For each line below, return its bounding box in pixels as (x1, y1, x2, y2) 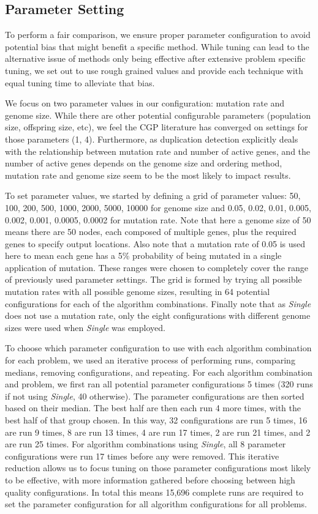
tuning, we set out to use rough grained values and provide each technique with (5, 64, 303, 76)
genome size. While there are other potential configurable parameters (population (5, 108, 311, 121)
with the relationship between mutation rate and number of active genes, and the (5, 144, 311, 157)
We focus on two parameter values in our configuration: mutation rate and (5, 97, 285, 110)
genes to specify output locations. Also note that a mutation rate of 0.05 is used (5, 237, 306, 250)
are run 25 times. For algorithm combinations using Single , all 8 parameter (5, 438, 286, 450)
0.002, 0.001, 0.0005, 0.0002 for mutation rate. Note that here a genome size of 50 (5, 213, 311, 226)
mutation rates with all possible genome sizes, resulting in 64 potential (5, 285, 270, 298)
